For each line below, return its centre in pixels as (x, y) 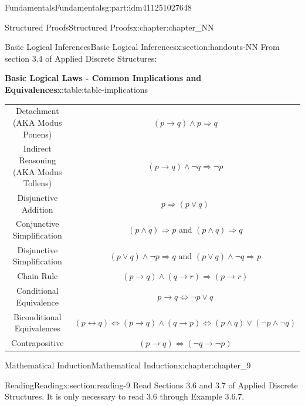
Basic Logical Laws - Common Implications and (103, 78)
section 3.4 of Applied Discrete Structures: (81, 58)
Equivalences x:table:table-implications (77, 89)
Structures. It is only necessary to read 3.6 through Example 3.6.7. (125, 396)
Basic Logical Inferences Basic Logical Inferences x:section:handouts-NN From (142, 47)
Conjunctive (38, 224)
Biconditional (38, 316)
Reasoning (38, 160)
